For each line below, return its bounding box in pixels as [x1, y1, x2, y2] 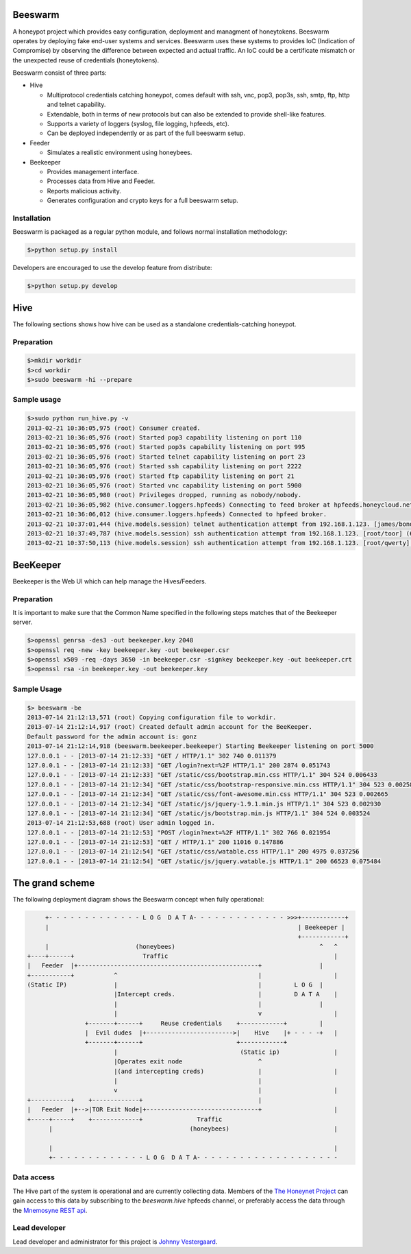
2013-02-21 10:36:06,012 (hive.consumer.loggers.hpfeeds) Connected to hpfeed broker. [27, 511, 327, 518]
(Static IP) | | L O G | [27, 981, 323, 989]
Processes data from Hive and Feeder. [47, 177, 155, 185]
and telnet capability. [47, 100, 106, 109]
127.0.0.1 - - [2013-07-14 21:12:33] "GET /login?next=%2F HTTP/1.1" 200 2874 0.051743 [27, 761, 331, 769]
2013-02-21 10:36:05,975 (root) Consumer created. [27, 424, 201, 432]
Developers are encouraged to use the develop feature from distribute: [12, 264, 212, 272]
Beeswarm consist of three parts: [12, 69, 107, 77]
